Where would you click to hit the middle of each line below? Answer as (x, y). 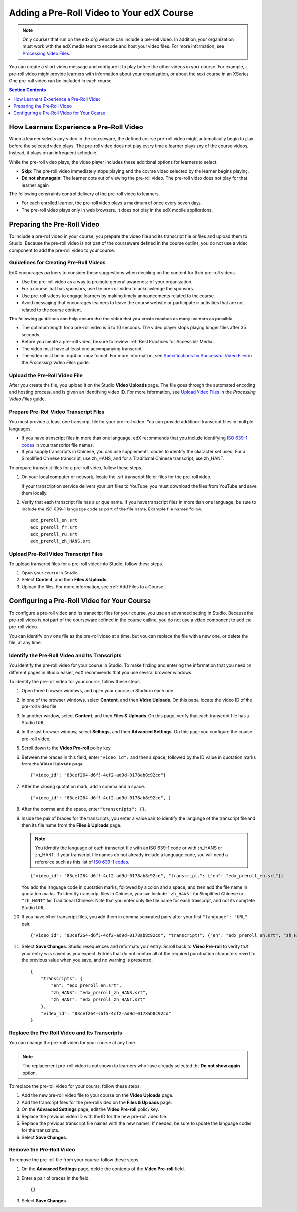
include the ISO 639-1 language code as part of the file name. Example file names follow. (112, 509)
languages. (21, 429)
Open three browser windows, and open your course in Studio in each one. (98, 691)
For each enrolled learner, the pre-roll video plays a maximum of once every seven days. (112, 203)
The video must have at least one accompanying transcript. (82, 349)
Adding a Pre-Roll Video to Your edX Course (101, 13)
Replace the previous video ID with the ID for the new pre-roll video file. (95, 1116)
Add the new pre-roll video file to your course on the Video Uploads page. (98, 1095)
